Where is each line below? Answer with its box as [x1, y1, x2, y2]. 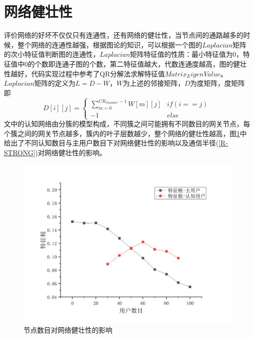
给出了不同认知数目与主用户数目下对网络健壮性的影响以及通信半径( [4, 138, 219, 148]
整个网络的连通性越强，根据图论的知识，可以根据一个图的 [17, 39, 202, 49]
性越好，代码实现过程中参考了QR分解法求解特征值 [4, 68, 165, 78]
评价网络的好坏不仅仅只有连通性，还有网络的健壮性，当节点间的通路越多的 [4, 30, 243, 40]
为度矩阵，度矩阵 [190, 78, 245, 88]
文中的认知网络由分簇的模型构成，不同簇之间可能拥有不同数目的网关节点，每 [4, 119, 250, 129]
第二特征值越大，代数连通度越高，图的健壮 [109, 58, 247, 69]
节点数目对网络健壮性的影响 [23, 325, 112, 335]
